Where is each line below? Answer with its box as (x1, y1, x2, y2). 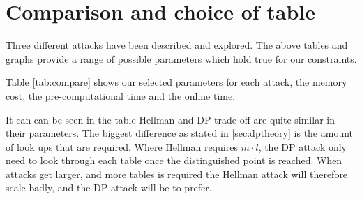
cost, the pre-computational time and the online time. (6, 88, 236, 103)
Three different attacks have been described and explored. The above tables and (6, 38, 348, 52)
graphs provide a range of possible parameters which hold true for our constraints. (6, 51, 357, 66)
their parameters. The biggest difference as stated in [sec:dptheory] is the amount (6, 126, 354, 140)
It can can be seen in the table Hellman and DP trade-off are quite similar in (6, 112, 335, 126)
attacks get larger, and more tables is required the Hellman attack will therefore (6, 166, 348, 181)
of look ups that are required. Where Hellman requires (6, 139, 238, 154)
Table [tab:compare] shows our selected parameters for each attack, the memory (6, 75, 347, 89)
